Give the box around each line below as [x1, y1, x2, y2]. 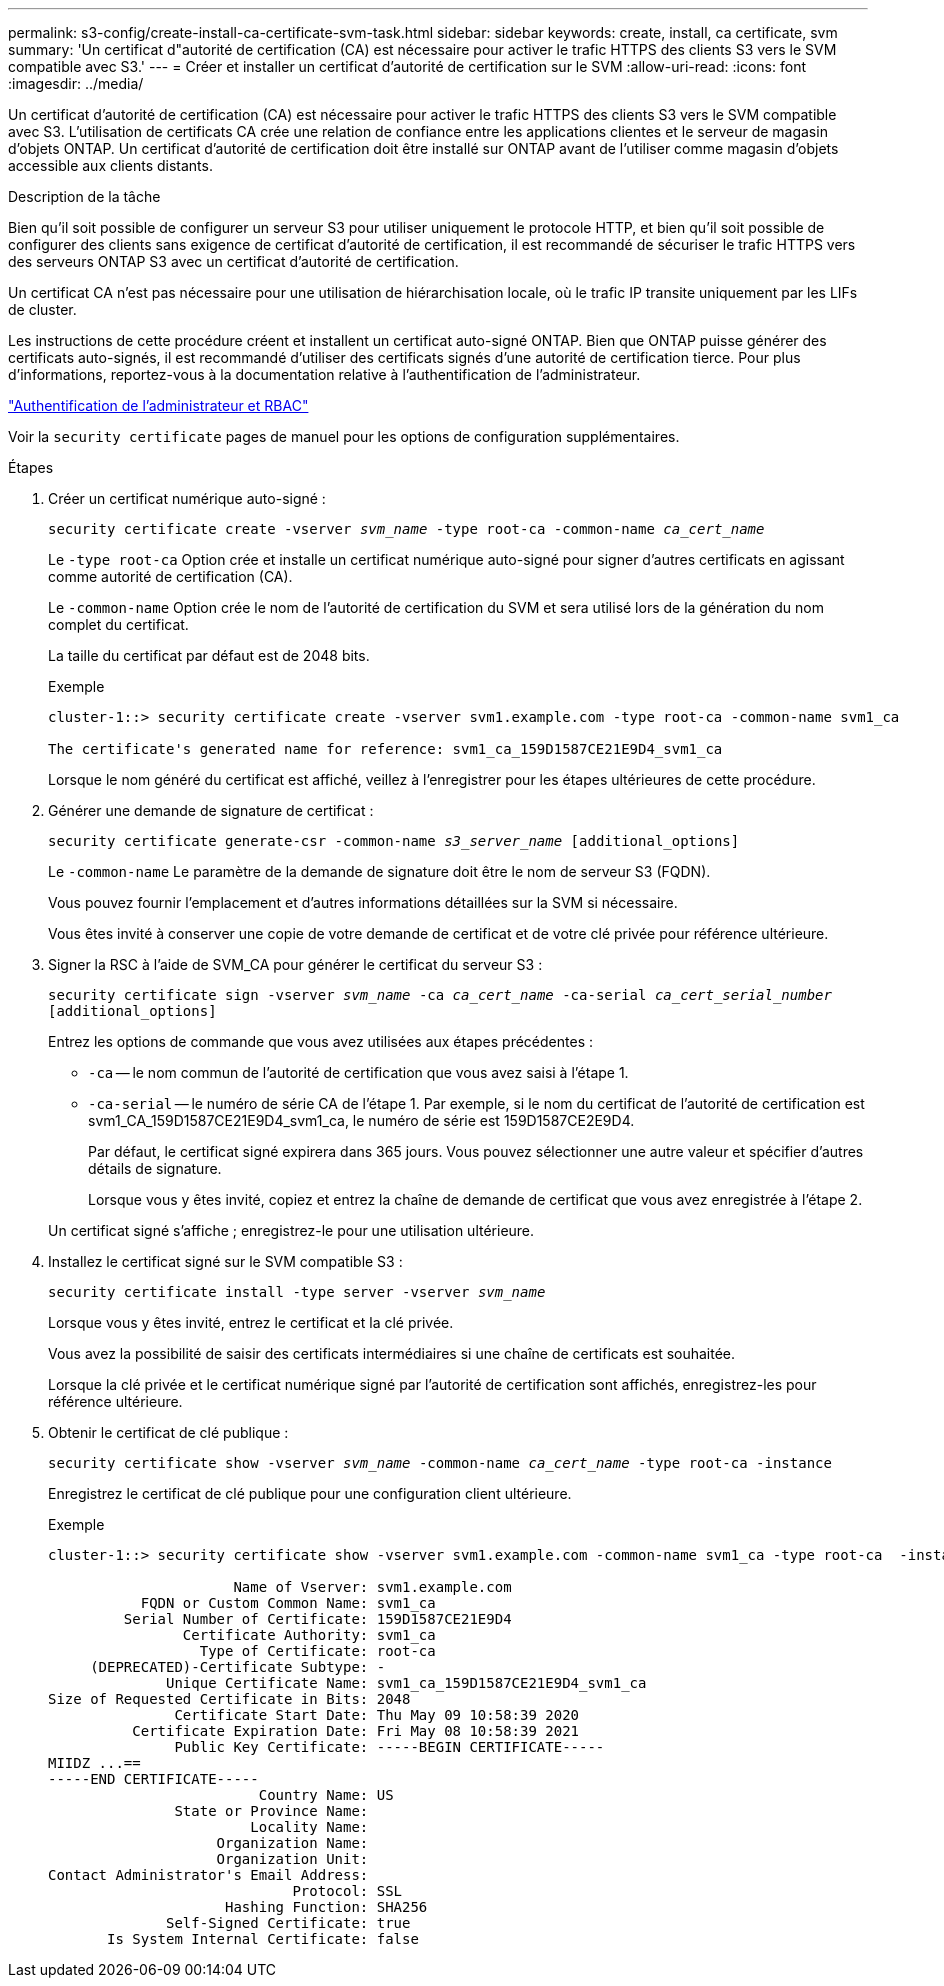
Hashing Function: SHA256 [225, 1899, 428, 1915]
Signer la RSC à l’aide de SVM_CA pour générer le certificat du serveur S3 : [48, 956, 543, 973]
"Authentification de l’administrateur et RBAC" [8, 397, 309, 414]
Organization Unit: [216, 1851, 369, 1867]
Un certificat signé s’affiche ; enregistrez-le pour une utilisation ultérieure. [48, 1222, 535, 1239]
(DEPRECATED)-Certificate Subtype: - [90, 1659, 386, 1675]
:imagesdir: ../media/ [8, 75, 144, 92]
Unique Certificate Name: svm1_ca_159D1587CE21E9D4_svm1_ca [166, 1675, 647, 1691]
